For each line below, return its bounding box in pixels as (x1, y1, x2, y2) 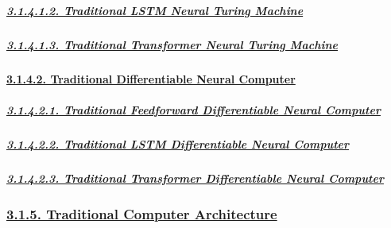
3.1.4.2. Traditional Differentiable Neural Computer (6, 70, 296, 87)
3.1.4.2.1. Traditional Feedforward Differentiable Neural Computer (6, 101, 381, 118)
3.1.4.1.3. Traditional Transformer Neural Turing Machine (6, 36, 339, 52)
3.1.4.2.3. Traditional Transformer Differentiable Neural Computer (6, 169, 384, 186)
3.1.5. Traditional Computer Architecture (6, 203, 277, 223)
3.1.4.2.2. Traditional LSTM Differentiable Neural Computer (6, 135, 350, 152)
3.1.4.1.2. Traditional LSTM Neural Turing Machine (6, 2, 304, 18)
